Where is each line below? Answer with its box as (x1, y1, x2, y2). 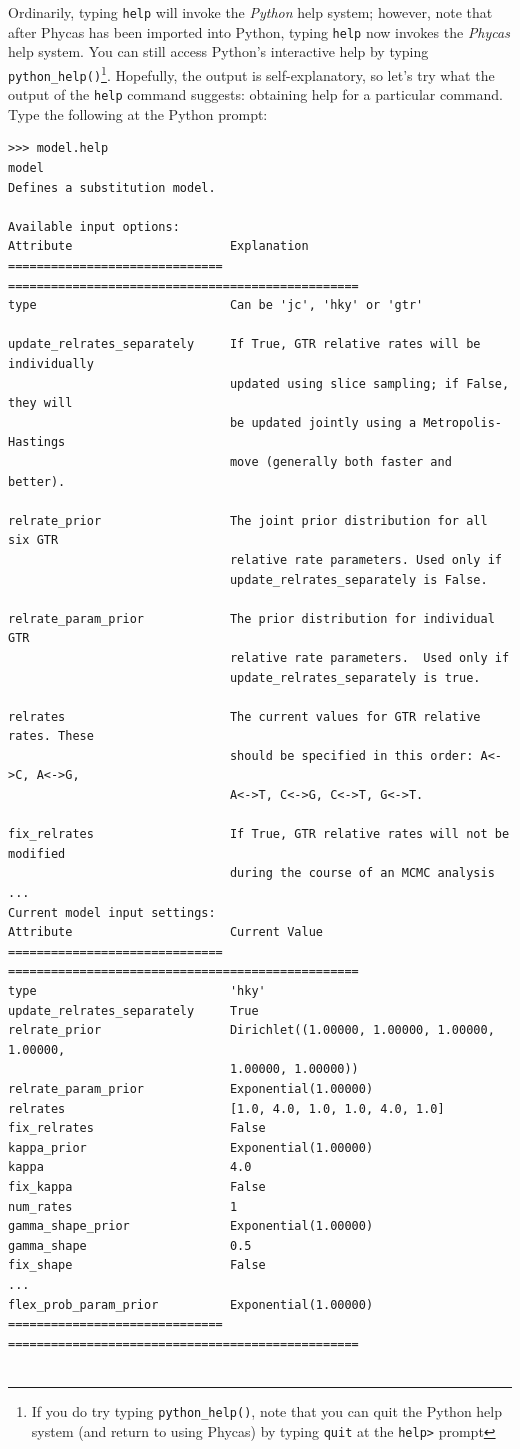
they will (8, 396, 73, 411)
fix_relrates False (8, 1121, 266, 1136)
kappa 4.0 (8, 1160, 252, 1175)
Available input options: (8, 219, 180, 234)
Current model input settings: (8, 905, 216, 920)
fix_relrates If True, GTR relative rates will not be (8, 827, 510, 842)
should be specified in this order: (229, 748, 474, 763)
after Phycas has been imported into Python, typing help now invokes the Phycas (8, 21, 510, 42)
